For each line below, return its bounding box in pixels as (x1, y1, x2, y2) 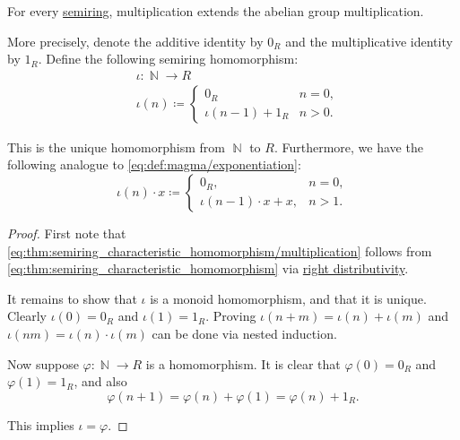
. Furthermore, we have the (273, 137, 423, 156)
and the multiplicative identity (285, 31, 453, 50)
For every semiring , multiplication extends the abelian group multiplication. (7, 2, 424, 20)
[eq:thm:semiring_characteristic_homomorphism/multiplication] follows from (7, 241, 432, 260)
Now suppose (7, 354, 79, 373)
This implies (7, 415, 74, 434)
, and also (74, 372, 127, 391)
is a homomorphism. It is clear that (145, 354, 341, 373)
